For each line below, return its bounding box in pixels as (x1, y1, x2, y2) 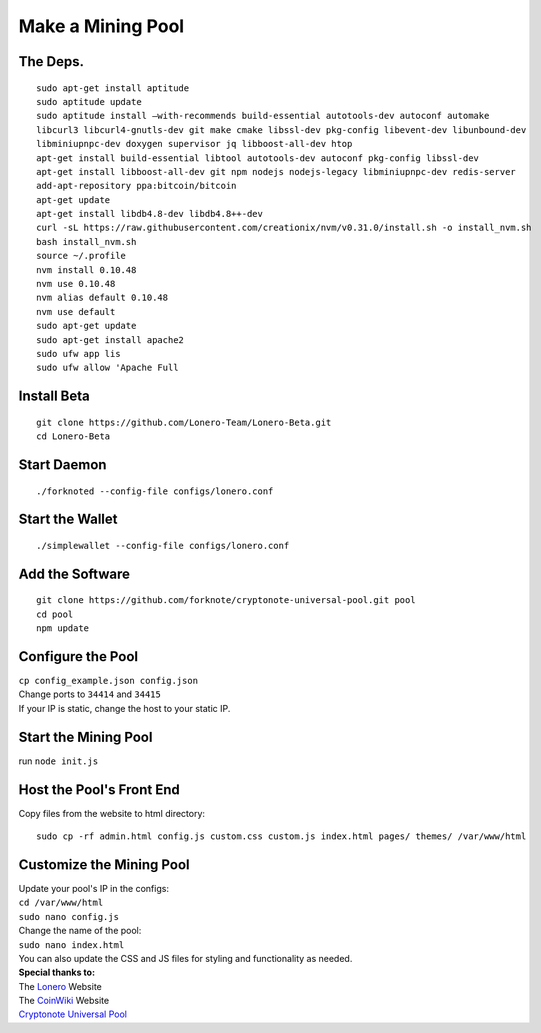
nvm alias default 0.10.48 (36, 292, 169, 304)
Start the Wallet (18, 511, 119, 528)
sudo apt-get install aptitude (36, 82, 190, 94)
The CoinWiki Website (18, 995, 110, 1007)
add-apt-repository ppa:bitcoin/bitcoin (36, 180, 237, 192)
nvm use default (36, 306, 116, 317)
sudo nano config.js (18, 911, 120, 922)
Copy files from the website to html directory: (18, 807, 205, 819)
